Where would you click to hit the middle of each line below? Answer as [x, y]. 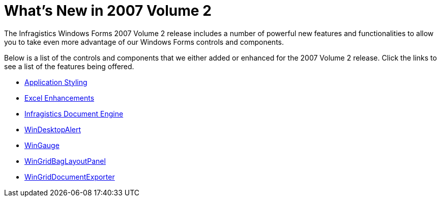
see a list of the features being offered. [69, 66]
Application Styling [56, 82]
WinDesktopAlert [53, 129]
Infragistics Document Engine [74, 113]
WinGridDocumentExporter [70, 177]
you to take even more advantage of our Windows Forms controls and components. [144, 42]
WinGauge [42, 145]
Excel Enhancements [60, 98]
